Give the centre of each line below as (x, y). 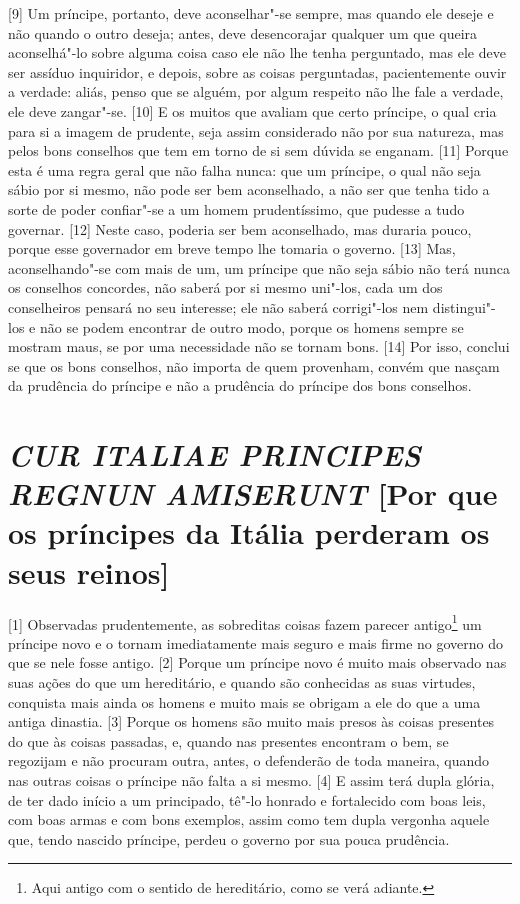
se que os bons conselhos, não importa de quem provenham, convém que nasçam (254, 365)
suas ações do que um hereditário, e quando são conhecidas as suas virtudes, (242, 682)
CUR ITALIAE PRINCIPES (214, 455)
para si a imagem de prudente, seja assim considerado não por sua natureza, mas (256, 130)
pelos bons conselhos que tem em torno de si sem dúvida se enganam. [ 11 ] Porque (258, 150)
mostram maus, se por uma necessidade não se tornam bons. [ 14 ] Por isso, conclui (259, 346)
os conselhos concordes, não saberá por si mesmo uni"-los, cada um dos (225, 287)
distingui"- (464, 306)
